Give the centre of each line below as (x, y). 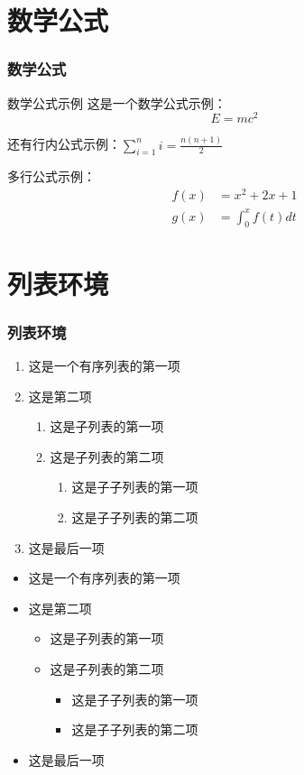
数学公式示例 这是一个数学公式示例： (117, 102)
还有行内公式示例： (64, 144)
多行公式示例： (51, 176)
